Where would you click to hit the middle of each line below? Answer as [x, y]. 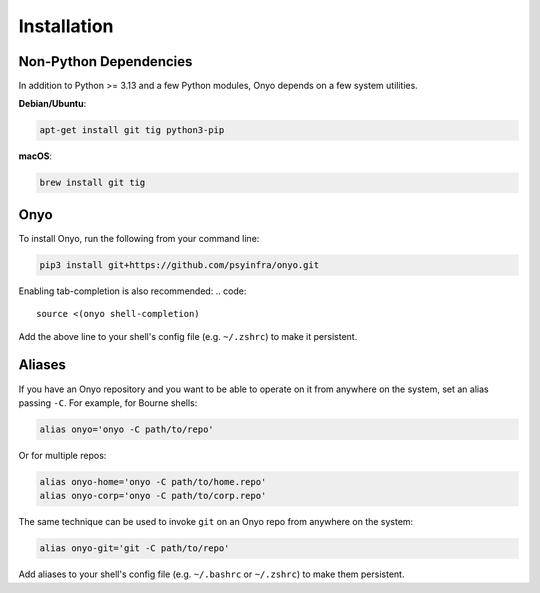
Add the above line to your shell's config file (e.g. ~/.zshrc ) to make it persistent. [188, 336]
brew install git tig [92, 183]
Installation [66, 26]
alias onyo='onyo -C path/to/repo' [126, 429]
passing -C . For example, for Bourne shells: [108, 402]
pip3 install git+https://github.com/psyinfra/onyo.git [179, 264]
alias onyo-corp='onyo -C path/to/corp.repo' [153, 496]
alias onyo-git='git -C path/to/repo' [134, 548]
